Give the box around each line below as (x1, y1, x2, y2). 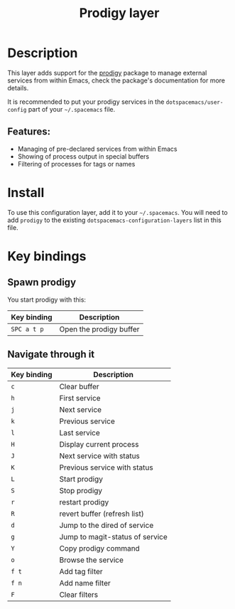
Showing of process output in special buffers (17, 152, 150, 161)
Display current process (59, 439, 139, 449)
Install (7, 184, 45, 201)
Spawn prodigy (7, 276, 77, 289)
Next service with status (59, 450, 141, 460)
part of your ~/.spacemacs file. (28, 105, 116, 113)
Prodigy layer (79, 5, 160, 21)
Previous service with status (59, 462, 154, 472)
